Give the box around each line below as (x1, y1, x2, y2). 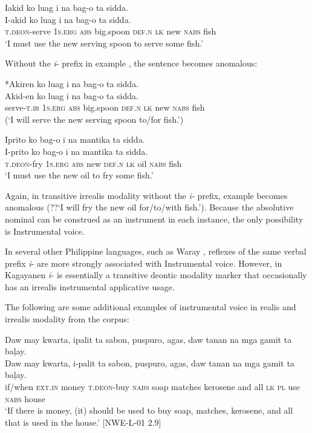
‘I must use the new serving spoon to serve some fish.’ (5, 36, 204, 49)
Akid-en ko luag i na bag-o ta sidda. (5, 89, 138, 102)
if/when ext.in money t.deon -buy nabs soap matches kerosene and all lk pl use (5, 380, 300, 393)
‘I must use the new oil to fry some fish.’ (5, 169, 154, 181)
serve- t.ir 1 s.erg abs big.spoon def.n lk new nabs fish (5, 101, 205, 114)
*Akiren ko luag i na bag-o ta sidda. (5, 77, 139, 90)
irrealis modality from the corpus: (5, 313, 129, 325)
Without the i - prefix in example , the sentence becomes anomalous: (5, 57, 258, 70)
